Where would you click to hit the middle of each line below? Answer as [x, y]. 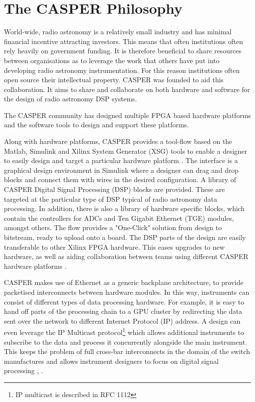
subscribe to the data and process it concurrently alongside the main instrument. [126, 342]
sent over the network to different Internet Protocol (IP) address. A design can [122, 320]
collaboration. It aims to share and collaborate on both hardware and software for [127, 89]
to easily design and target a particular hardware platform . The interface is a [121, 160]
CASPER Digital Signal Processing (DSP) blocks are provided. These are [115, 189]
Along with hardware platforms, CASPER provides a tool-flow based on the [118, 141]
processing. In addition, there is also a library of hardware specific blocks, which [124, 208]
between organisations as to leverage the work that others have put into [112, 60]
